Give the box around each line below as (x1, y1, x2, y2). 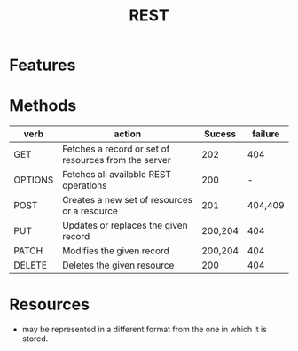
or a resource (61, 205, 118, 217)
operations (61, 179, 107, 191)
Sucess (203, 128, 237, 140)
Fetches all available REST (61, 168, 171, 181)
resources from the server (61, 154, 171, 167)
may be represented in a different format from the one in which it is (21, 324, 268, 335)
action (114, 128, 142, 140)
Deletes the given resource (61, 259, 175, 271)
